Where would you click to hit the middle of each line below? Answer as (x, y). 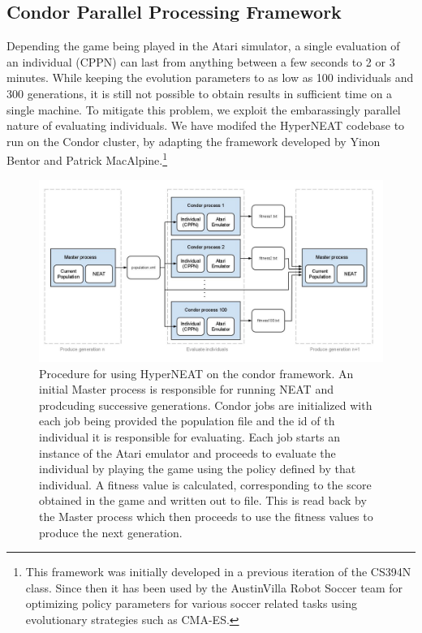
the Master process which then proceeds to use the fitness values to (206, 516)
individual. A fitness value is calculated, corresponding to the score (205, 484)
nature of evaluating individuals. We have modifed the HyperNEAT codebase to (206, 125)
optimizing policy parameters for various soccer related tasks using (192, 603)
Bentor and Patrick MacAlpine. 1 (87, 159)
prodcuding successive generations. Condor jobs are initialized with (206, 405)
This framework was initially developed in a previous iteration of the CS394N (218, 572)
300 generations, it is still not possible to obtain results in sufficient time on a (200, 93)
